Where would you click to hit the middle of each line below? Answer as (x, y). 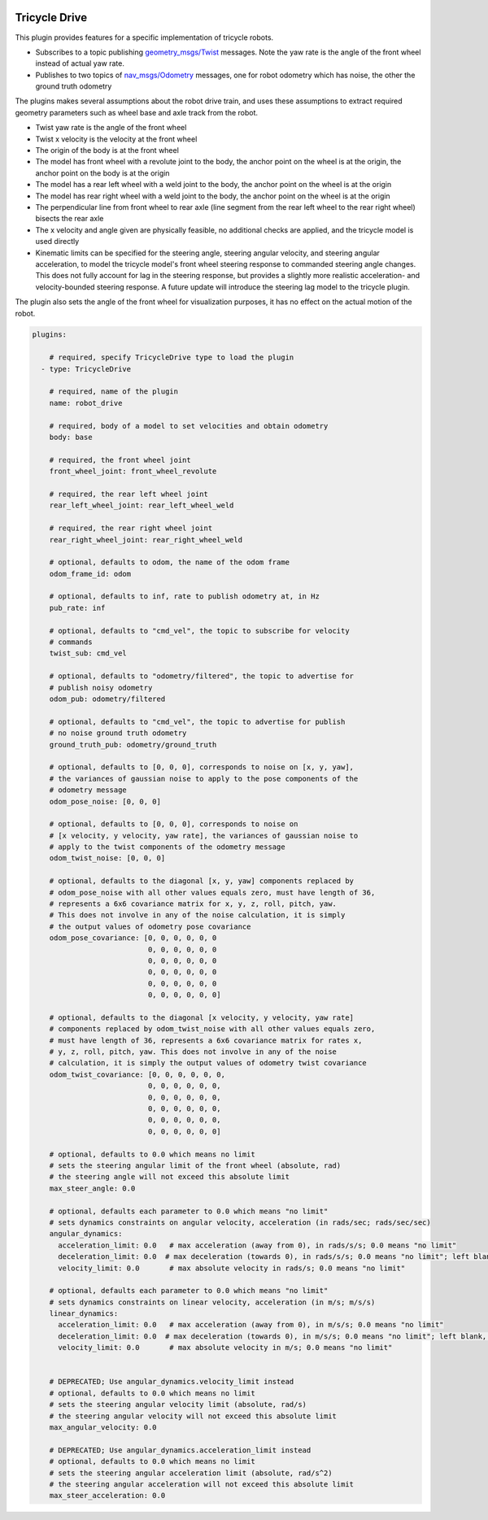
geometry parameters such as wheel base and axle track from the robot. (137, 112)
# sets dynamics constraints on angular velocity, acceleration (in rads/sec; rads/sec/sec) (240, 1222)
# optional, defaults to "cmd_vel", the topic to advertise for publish (197, 721)
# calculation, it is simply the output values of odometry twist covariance (208, 1063)
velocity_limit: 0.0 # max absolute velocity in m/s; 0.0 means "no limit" (225, 1348)
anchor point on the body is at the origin (102, 173)
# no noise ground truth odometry (118, 733)
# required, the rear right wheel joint (131, 528)
